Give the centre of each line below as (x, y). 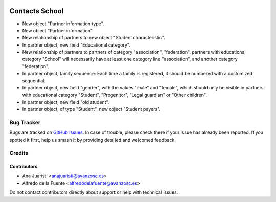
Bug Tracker (25, 122)
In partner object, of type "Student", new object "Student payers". (91, 109)
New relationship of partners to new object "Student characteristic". (94, 38)
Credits (19, 153)
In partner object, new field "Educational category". (76, 45)
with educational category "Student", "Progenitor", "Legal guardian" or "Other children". (114, 95)
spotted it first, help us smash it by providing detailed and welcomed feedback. (93, 140)
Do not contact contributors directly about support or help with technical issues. (94, 192)
